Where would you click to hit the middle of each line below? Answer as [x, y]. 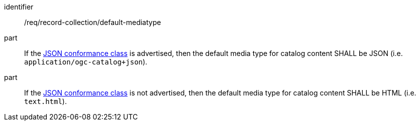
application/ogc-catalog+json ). [86, 62]
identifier [19, 7]
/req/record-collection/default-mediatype [93, 22]
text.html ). [45, 101]
